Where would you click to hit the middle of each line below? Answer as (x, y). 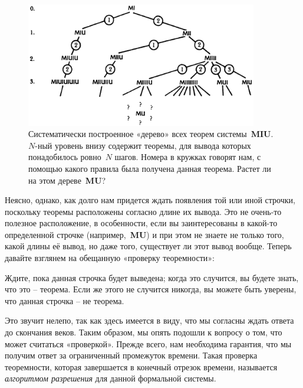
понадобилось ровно (65, 157)
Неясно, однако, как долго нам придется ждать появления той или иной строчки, (150, 200)
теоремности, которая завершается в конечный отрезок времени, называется (141, 366)
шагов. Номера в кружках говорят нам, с (188, 157)
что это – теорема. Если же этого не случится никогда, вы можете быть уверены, (151, 289)
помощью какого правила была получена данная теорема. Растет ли (150, 168)
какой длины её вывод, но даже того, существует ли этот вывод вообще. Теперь (148, 246)
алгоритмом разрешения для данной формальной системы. (111, 378)
